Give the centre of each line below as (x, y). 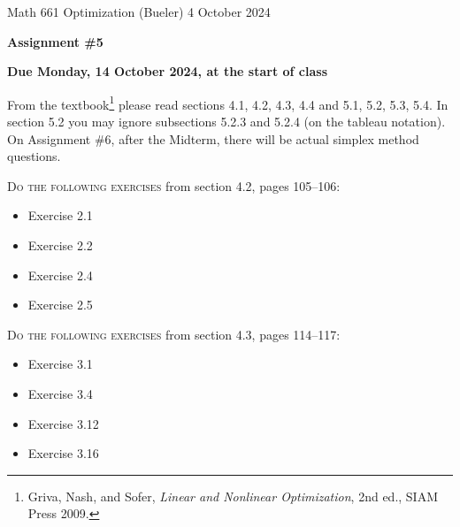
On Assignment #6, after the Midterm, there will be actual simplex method (213, 138)
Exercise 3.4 (60, 393)
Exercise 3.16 (63, 453)
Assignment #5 (55, 41)
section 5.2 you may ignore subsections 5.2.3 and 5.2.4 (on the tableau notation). (226, 122)
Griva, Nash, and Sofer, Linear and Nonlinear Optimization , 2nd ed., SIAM (233, 496)
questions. (34, 156)
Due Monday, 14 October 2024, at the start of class (168, 71)
